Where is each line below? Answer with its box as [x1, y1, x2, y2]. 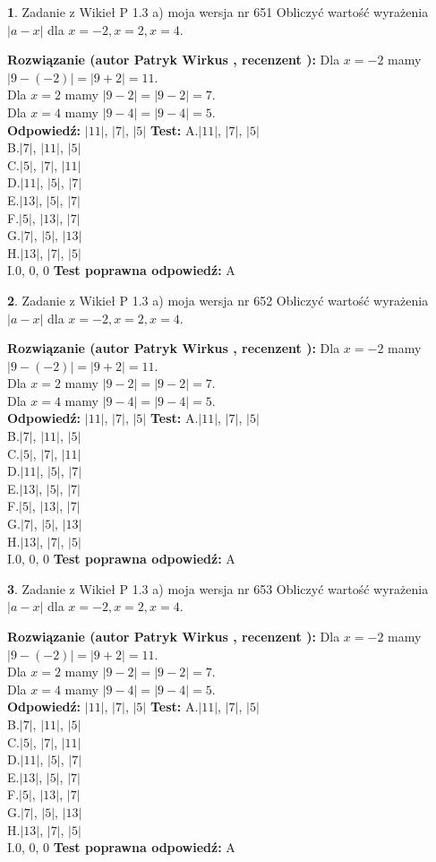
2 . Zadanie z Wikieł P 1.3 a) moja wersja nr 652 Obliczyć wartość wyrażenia [7, 290, 429, 309]
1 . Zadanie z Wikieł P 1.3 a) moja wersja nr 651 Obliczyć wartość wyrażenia [7, 3, 429, 21]
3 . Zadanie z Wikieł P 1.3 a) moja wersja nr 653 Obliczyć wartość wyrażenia [7, 579, 429, 598]
